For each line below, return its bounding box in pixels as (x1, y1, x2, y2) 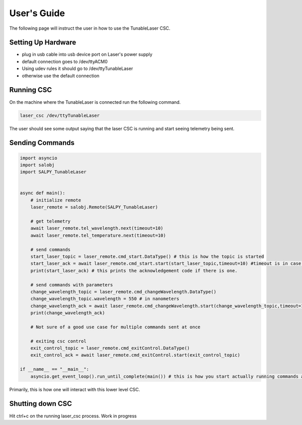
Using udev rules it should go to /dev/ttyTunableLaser (22, 65, 133, 72)
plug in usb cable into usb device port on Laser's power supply (22, 51, 153, 57)
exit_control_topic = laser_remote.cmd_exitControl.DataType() (30, 345, 190, 351)
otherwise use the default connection (22, 73, 100, 79)
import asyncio (20, 155, 57, 161)
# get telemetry (30, 219, 70, 224)
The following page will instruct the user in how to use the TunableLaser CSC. (9, 25, 171, 31)
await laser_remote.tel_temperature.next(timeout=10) (30, 232, 166, 238)
